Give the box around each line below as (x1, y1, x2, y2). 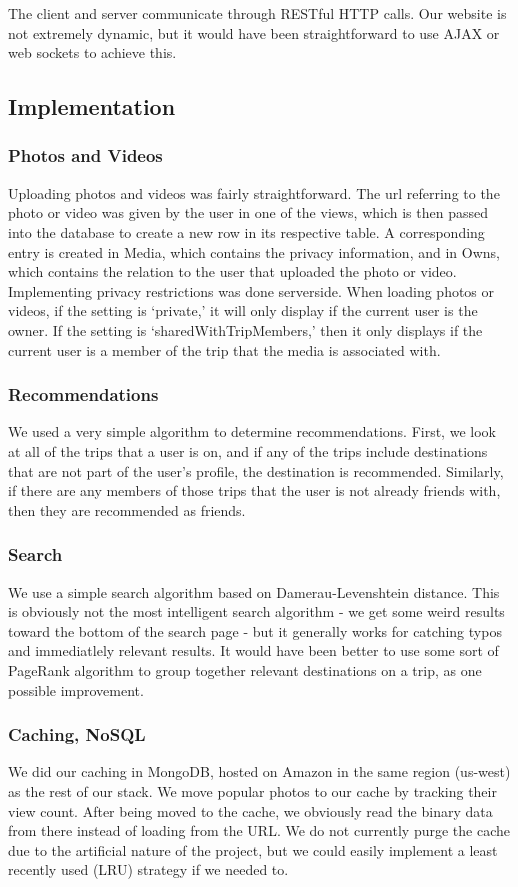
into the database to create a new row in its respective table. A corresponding (8, 221, 485, 242)
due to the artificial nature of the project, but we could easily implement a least (8, 839, 498, 860)
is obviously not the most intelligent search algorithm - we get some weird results (8, 601, 505, 622)
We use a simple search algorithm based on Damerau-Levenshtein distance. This (8, 581, 500, 602)
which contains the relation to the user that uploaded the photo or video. (8, 261, 457, 282)
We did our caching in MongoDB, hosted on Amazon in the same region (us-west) (8, 761, 511, 782)
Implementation (8, 91, 176, 122)
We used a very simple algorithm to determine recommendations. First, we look (8, 421, 496, 442)
